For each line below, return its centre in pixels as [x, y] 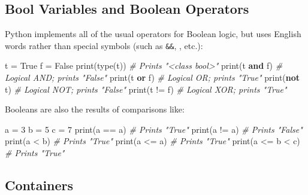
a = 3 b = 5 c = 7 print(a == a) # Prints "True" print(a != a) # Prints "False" [154, 129]
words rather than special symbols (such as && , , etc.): [104, 45]
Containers [39, 185]
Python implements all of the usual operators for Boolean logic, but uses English [153, 34]
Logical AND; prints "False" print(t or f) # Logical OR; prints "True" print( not [153, 77]
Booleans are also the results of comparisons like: [95, 109]
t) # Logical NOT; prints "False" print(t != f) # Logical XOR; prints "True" [146, 89]
